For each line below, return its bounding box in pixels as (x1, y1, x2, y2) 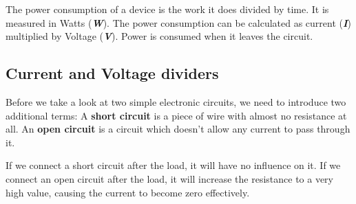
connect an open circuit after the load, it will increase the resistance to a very (6, 171, 333, 185)
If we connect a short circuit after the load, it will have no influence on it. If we (6, 158, 341, 172)
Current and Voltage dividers (6, 63, 219, 84)
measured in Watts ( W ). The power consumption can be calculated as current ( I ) (6, 15, 352, 30)
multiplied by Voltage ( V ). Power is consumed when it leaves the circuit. (6, 29, 313, 43)
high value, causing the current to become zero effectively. (6, 185, 250, 199)
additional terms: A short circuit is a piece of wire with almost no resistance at (6, 108, 347, 122)
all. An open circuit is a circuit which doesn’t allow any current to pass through (6, 122, 350, 136)
